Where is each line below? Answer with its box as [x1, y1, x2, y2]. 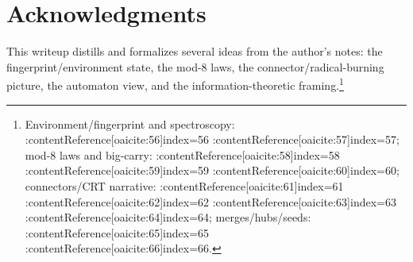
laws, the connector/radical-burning [210, 58, 384, 75]
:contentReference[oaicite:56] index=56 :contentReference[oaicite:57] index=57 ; [25, 131, 399, 148]
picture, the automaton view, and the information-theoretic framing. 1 [6, 75, 344, 93]
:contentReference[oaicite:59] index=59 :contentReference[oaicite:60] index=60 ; [25, 162, 399, 179]
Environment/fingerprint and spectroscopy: [25, 115, 235, 132]
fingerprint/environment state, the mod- [6, 58, 202, 75]
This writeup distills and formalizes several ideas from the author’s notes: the [6, 43, 383, 60]
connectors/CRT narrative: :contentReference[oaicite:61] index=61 [25, 177, 344, 194]
